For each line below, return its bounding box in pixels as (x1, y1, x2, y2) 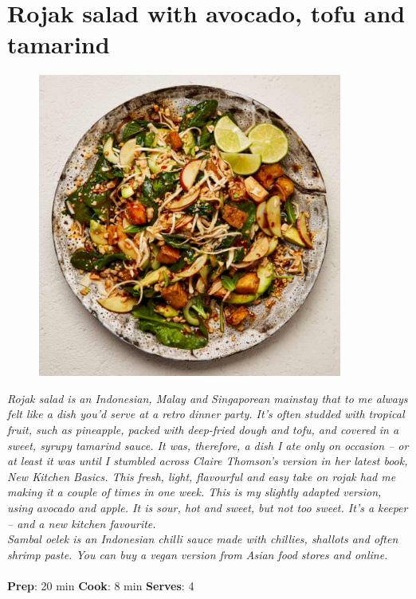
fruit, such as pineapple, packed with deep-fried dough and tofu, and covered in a (7, 421, 399, 438)
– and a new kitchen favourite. (7, 515, 156, 531)
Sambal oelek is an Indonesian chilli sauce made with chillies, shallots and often (7, 530, 398, 547)
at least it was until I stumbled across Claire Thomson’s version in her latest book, (7, 452, 408, 469)
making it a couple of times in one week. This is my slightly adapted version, (7, 484, 382, 500)
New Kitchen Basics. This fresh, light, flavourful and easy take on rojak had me (7, 468, 396, 484)
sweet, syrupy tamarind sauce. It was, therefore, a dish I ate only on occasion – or (7, 437, 409, 453)
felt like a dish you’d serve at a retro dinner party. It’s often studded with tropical (7, 405, 405, 422)
